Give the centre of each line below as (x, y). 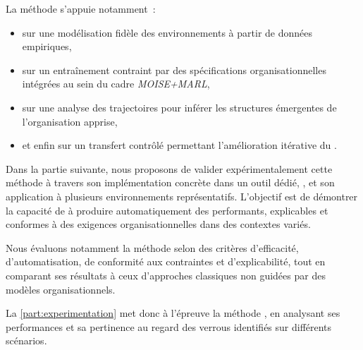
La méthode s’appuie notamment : (81, 8)
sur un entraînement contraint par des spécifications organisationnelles (174, 70)
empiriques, (47, 46)
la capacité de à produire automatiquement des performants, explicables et (167, 210)
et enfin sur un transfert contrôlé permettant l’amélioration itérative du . (179, 145)
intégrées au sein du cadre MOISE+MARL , (116, 84)
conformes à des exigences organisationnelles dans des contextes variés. (158, 224)
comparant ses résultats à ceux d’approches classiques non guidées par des (166, 275)
